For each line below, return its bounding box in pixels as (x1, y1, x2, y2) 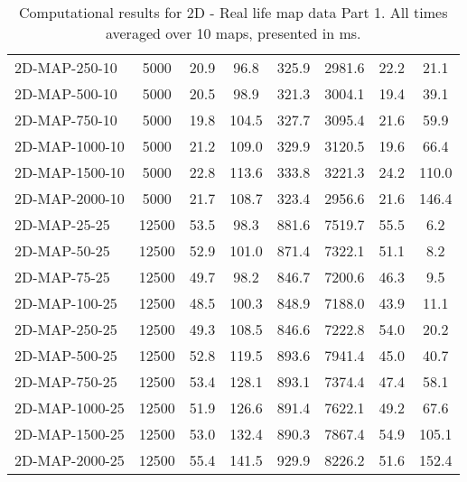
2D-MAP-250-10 (14, 57, 117, 78)
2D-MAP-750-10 (14, 109, 117, 130)
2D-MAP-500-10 (14, 83, 117, 104)
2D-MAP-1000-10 (14, 135, 125, 156)
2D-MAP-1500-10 (14, 162, 125, 182)
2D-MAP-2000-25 (14, 450, 125, 470)
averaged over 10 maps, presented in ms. (105, 23, 361, 43)
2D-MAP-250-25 (14, 319, 117, 339)
